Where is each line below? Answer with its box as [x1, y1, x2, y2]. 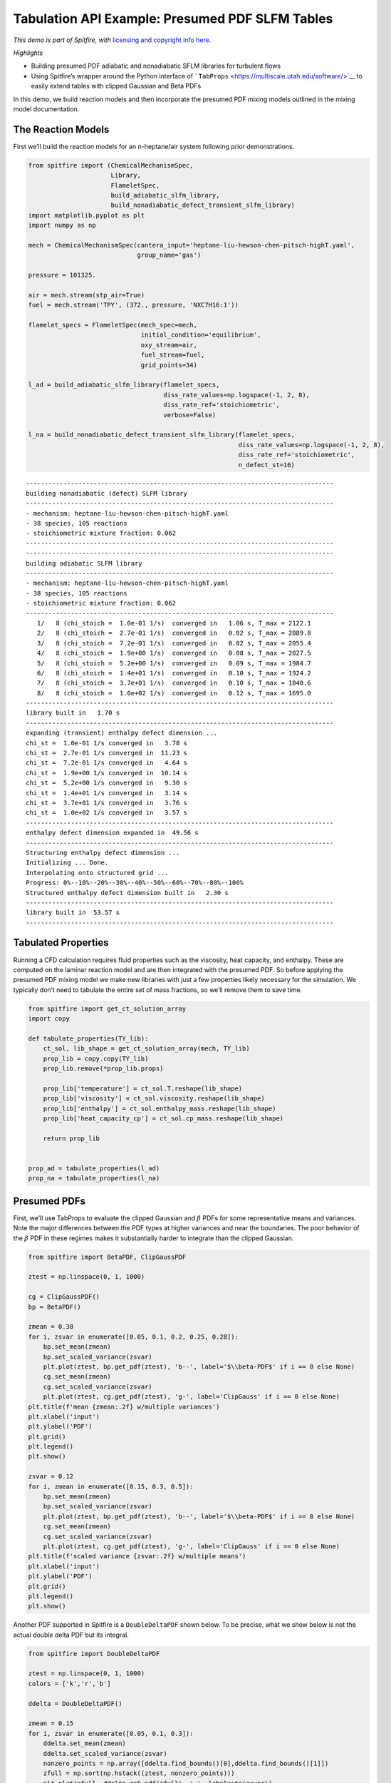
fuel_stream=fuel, [140, 351, 205, 359]
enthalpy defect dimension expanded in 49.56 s [26, 829, 199, 837]
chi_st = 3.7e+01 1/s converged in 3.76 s [26, 799, 188, 807]
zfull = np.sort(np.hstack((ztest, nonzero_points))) [43, 1769, 235, 1777]
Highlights [13, 48, 43, 57]
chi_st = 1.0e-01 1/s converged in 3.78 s [26, 739, 188, 747]
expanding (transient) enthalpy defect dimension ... [26, 729, 217, 737]
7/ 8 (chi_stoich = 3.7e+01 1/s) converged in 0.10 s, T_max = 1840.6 [36, 679, 311, 688]
